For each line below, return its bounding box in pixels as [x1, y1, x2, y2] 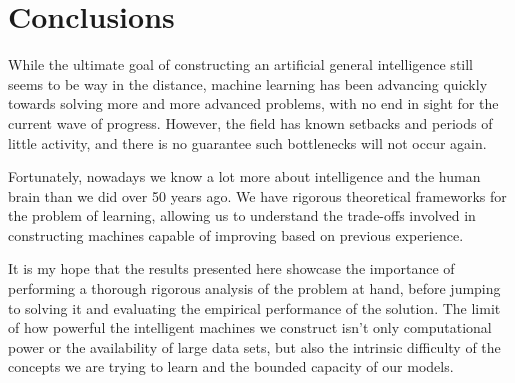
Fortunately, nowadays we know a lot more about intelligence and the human [8, 166, 481, 187]
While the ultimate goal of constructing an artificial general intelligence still [8, 54, 474, 75]
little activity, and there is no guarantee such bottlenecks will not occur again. [8, 132, 487, 153]
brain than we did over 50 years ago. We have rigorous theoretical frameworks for [8, 185, 507, 206]
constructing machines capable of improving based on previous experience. [8, 224, 464, 245]
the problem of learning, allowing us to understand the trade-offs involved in [8, 205, 476, 226]
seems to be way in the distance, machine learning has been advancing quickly [8, 73, 488, 94]
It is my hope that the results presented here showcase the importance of [8, 258, 455, 279]
